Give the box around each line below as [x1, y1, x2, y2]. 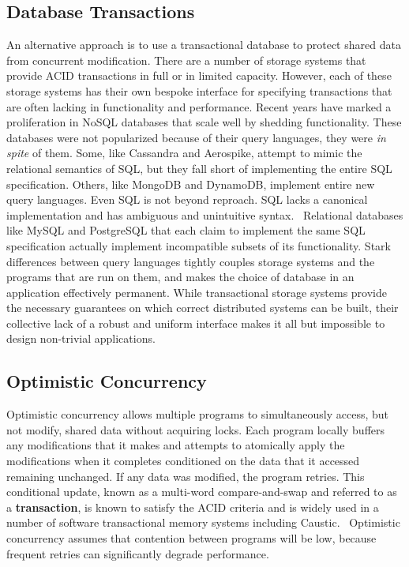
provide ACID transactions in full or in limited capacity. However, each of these [6, 67, 392, 84]
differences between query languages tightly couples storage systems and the [6, 253, 375, 269]
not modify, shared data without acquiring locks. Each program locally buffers [6, 421, 385, 437]
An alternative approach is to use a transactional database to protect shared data [6, 36, 401, 53]
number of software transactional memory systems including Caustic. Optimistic [6, 514, 400, 531]
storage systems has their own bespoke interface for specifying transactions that [6, 82, 392, 99]
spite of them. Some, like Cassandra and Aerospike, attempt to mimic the [6, 145, 362, 161]
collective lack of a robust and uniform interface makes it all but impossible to [6, 314, 385, 331]
